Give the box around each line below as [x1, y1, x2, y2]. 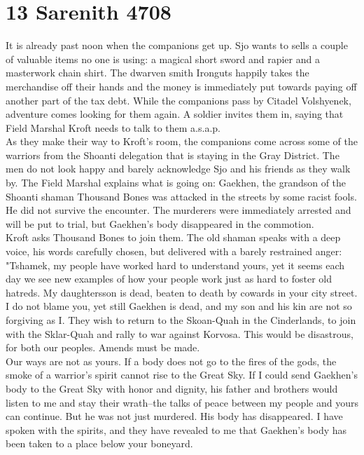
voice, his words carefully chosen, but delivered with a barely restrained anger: [6, 244, 342, 259]
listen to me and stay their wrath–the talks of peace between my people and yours [6, 395, 358, 409]
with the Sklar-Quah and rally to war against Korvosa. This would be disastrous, [6, 326, 353, 341]
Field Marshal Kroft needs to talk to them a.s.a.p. [6, 120, 220, 135]
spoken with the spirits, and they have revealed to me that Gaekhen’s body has [6, 422, 347, 437]
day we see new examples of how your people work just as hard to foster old [6, 271, 332, 286]
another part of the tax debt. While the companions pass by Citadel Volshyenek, [6, 93, 351, 107]
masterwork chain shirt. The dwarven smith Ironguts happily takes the [6, 65, 309, 80]
